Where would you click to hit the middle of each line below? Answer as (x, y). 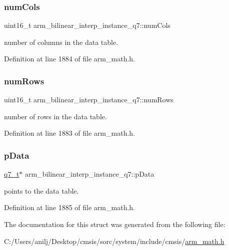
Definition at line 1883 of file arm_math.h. (69, 133)
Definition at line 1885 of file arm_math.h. (69, 207)
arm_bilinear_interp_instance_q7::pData (90, 174)
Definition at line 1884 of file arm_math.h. (69, 59)
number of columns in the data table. (61, 42)
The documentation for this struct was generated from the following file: (115, 224)
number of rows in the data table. (55, 116)
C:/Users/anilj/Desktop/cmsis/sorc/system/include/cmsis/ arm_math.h (114, 241)
